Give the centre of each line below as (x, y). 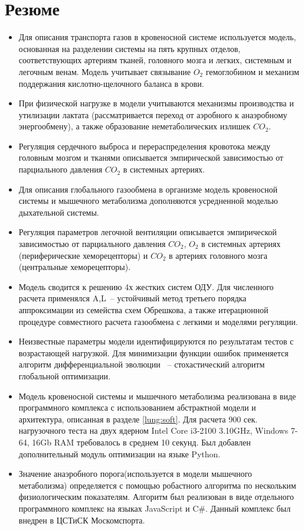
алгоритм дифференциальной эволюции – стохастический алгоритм (142, 364)
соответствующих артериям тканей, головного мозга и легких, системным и (155, 60)
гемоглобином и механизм (252, 71)
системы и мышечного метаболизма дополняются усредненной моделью (148, 201)
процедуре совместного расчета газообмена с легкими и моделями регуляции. (158, 321)
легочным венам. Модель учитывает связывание (104, 71)
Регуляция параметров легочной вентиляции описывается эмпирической (148, 232)
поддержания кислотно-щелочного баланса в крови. (111, 83)
